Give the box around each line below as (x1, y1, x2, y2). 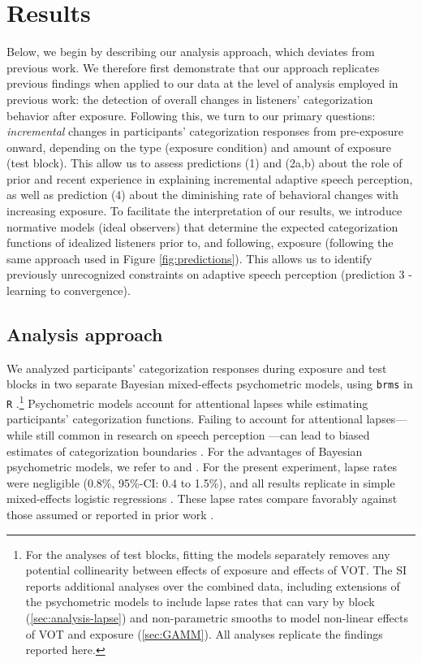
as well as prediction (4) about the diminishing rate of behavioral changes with (6, 186, 399, 203)
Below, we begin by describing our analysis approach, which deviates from (6, 43, 375, 60)
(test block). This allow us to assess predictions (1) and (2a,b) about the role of (6, 154, 403, 171)
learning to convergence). (6, 282, 131, 299)
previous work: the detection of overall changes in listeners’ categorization (6, 90, 373, 107)
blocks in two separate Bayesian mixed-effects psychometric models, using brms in (6, 375, 413, 392)
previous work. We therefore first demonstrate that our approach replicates (6, 58, 380, 76)
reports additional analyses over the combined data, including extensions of (25, 577, 400, 594)
